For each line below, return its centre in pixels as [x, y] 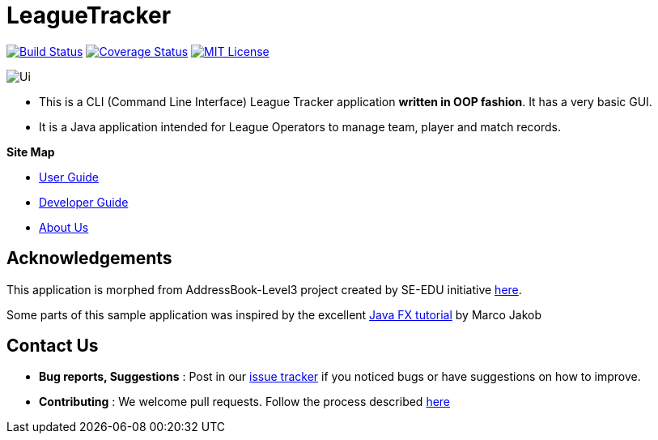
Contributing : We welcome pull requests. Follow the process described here [245, 402]
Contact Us [53, 346]
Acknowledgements [89, 258]
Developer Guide [84, 202]
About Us [64, 227]
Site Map [31, 152]
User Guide [69, 177]
